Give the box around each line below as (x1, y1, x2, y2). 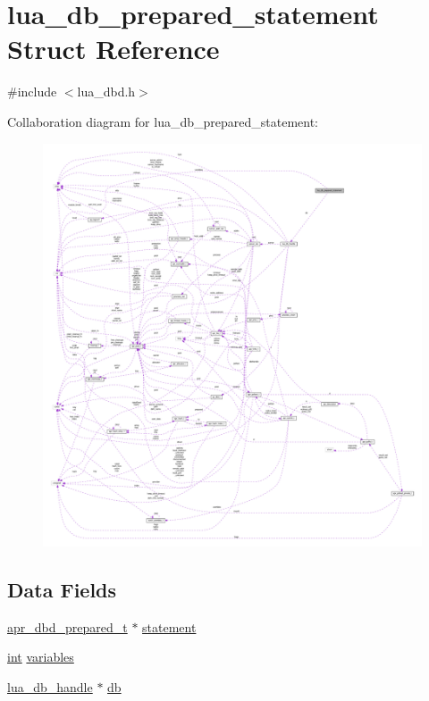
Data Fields (7, 575, 117, 603)
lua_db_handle (7, 677, 93, 696)
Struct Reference (7, 30, 220, 67)
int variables (7, 647, 74, 666)
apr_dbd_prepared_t (7, 617, 128, 636)
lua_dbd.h (77, 82, 136, 101)
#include (7, 82, 57, 101)
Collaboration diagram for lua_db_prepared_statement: (7, 112, 318, 130)
